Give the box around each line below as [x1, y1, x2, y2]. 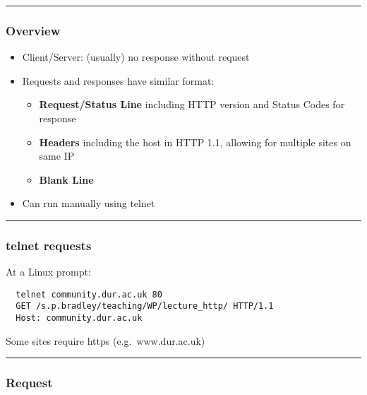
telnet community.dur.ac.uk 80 [16, 289, 162, 300]
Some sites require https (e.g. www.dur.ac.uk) [6, 333, 205, 348]
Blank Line [39, 172, 94, 187]
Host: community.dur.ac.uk [16, 313, 143, 324]
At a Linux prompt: [6, 264, 91, 279]
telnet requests [6, 236, 92, 254]
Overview [6, 21, 61, 39]
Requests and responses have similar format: [22, 73, 215, 88]
